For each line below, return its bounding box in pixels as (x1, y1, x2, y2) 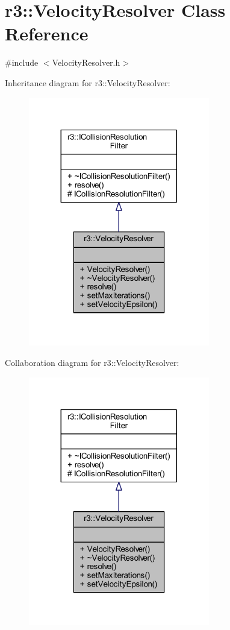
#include (5, 56, 39, 69)
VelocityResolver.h (52, 56, 120, 69)
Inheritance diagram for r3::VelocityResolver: (5, 76, 170, 89)
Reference (5, 21, 89, 46)
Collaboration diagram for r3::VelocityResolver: (5, 356, 179, 368)
